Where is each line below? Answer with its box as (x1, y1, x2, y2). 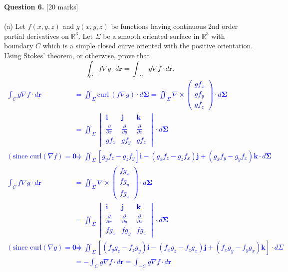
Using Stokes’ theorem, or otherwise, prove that (4, 50, 150, 60)
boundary (4, 40, 33, 51)
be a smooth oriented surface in (103, 30, 200, 41)
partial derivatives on (4, 30, 69, 41)
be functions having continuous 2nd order (111, 21, 238, 31)
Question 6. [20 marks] (4, 1, 78, 11)
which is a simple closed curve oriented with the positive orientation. (42, 40, 253, 51)
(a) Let (4, 21, 25, 31)
